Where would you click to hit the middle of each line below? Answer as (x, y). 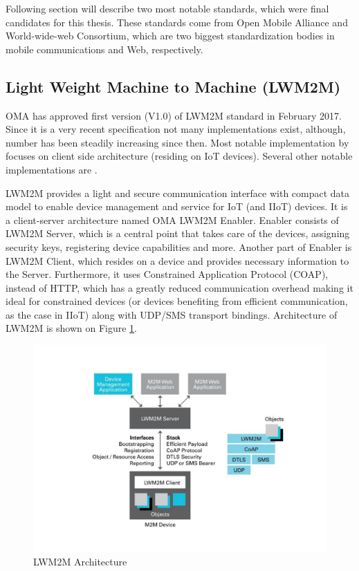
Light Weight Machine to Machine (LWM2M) (173, 86)
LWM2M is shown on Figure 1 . (71, 328)
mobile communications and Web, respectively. (104, 49)
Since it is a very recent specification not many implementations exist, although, (176, 129)
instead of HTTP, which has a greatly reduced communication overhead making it (179, 287)
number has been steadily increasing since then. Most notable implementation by (177, 142)
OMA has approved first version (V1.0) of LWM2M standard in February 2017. (174, 115)
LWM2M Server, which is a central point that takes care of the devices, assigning (178, 233)
